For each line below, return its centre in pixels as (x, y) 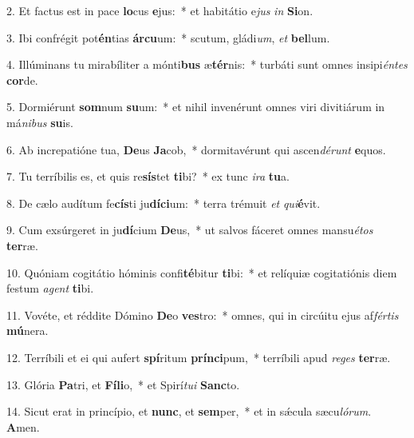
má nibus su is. (40, 122)
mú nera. (28, 330)
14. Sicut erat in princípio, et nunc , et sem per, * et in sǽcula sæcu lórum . (189, 411)
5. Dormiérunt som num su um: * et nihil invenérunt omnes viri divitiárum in (196, 107)
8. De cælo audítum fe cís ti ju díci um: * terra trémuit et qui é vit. (164, 203)
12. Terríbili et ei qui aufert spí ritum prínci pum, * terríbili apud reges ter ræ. (199, 357)
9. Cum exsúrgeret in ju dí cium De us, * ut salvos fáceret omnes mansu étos (190, 230)
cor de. (22, 80)
